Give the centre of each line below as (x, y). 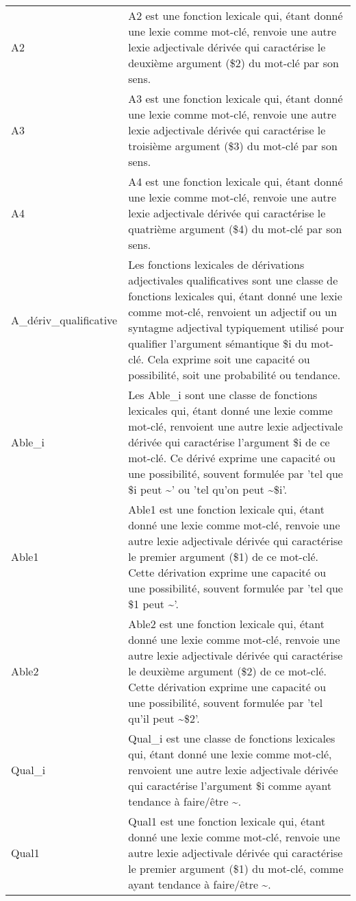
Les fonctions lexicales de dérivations (216, 264)
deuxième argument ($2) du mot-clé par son (233, 63)
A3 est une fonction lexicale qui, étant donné (236, 98)
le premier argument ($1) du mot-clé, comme (236, 868)
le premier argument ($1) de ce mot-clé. (224, 556)
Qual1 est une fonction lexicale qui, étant (227, 821)
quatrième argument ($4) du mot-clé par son (235, 229)
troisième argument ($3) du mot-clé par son (233, 146)
